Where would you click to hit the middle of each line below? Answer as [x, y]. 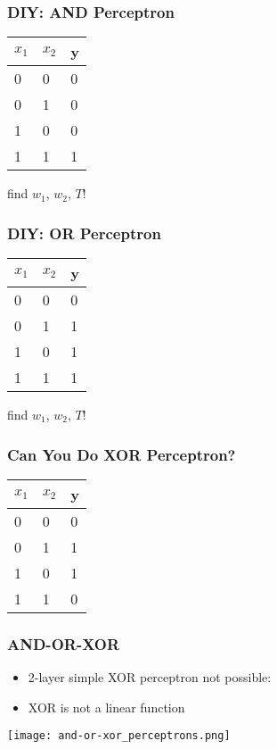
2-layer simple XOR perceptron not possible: [150, 677]
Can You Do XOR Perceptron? [122, 454]
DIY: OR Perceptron [84, 233]
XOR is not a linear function [106, 707]
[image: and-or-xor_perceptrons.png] [119, 736]
